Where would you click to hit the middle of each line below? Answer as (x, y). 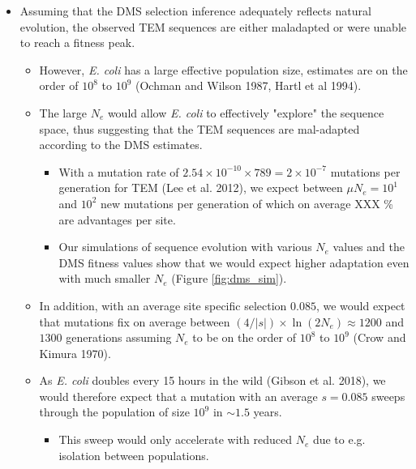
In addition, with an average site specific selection (163, 305)
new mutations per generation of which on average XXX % (247, 203)
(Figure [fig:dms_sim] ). (229, 278)
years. (268, 412)
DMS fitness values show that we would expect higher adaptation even (234, 262)
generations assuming (119, 337)
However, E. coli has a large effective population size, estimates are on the (223, 69)
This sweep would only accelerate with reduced (175, 439)
